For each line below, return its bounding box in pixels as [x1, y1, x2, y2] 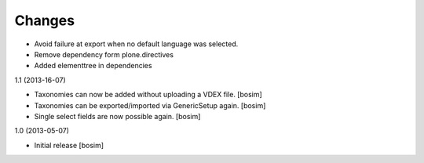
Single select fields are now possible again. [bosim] [34, 111, 201, 121]
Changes [14, 12, 75, 29]
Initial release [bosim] [34, 140, 104, 150]
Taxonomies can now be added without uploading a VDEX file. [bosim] [34, 90, 262, 100]
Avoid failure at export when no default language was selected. [34, 39, 239, 49]
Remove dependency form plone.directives [34, 49, 174, 59]
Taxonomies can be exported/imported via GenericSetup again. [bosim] [34, 100, 266, 110]
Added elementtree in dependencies [34, 61, 152, 71]
